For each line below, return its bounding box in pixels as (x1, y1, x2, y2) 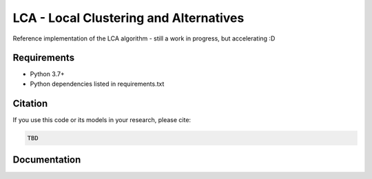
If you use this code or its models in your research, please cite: (12, 115, 192, 123)
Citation (12, 97, 48, 109)
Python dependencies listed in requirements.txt (30, 80, 165, 88)
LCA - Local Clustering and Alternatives (12, 10, 245, 25)
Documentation (12, 154, 81, 166)
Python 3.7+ (30, 70, 65, 78)
